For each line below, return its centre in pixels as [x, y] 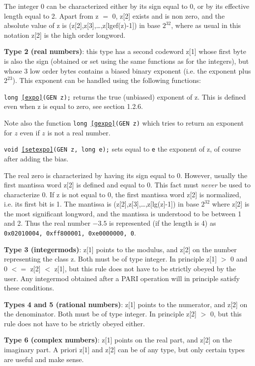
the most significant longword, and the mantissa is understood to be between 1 [123, 213]
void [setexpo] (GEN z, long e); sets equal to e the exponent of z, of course [122, 149]
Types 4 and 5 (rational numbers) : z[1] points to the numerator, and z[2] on [126, 304]
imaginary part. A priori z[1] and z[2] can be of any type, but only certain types [124, 350]
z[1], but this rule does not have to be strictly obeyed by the [145, 268]
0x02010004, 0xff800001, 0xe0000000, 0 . [70, 233]
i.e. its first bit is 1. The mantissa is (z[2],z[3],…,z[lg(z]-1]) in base [101, 204]
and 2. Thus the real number [47, 223]
